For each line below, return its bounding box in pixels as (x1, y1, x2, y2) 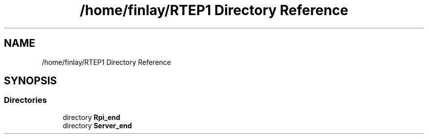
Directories (4, 95, 47, 105)
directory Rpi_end (63, 113, 121, 121)
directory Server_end (63, 121, 132, 130)
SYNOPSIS (4, 75, 57, 87)
